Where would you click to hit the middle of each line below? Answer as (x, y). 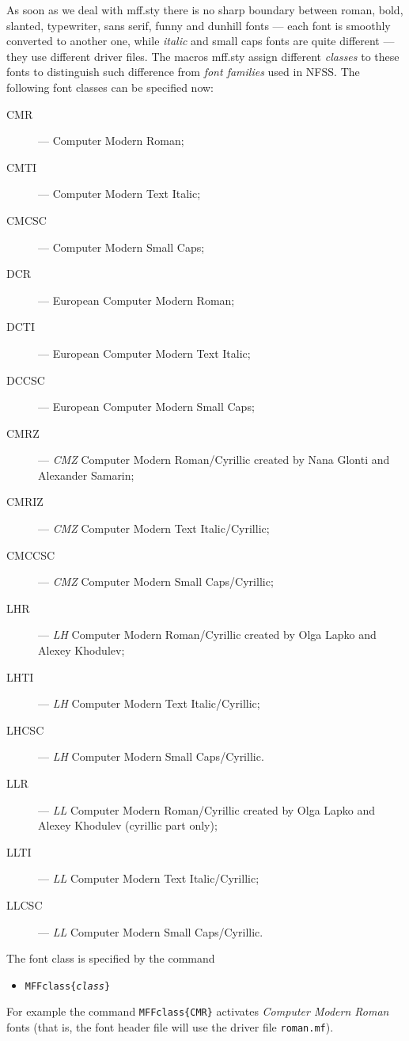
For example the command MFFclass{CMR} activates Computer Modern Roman (198, 1011)
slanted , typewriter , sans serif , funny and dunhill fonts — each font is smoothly (199, 25)
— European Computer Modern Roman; (136, 300)
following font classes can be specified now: (110, 87)
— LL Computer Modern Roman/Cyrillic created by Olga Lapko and (207, 809)
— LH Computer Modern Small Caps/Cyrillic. (151, 756)
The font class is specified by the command (111, 958)
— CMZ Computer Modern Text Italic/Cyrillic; (154, 528)
